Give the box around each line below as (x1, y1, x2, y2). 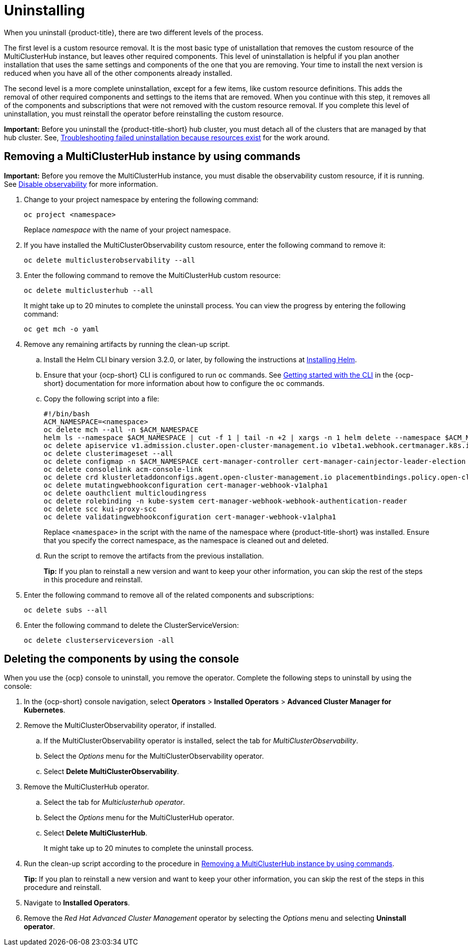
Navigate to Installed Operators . (24, 898, 130, 907)
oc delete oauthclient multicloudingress (44, 489, 207, 497)
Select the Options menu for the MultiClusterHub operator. (44, 813, 234, 822)
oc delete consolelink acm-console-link (44, 465, 203, 473)
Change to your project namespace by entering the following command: (24, 195, 259, 204)
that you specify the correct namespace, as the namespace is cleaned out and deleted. (44, 536, 329, 545)
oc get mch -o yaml (24, 325, 99, 333)
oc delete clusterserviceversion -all (24, 636, 175, 644)
